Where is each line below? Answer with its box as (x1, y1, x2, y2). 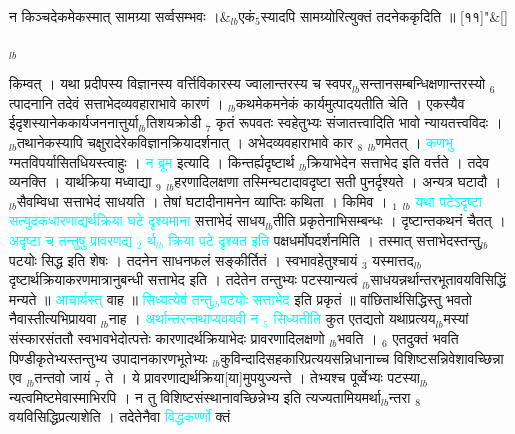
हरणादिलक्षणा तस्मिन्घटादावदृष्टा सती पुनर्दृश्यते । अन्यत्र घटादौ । (174, 171, 502, 192)
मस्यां (443, 308, 469, 329)
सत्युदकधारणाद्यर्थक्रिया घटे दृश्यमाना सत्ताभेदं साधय (9, 210, 266, 231)
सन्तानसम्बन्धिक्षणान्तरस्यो (359, 73, 486, 94)
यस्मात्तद (372, 249, 414, 270)
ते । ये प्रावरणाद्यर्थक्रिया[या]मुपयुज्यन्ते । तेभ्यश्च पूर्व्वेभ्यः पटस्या (105, 367, 420, 388)
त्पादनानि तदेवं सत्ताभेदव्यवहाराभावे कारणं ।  (9, 92, 229, 113)
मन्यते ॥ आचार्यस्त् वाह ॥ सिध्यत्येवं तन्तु (9, 288, 213, 309)
